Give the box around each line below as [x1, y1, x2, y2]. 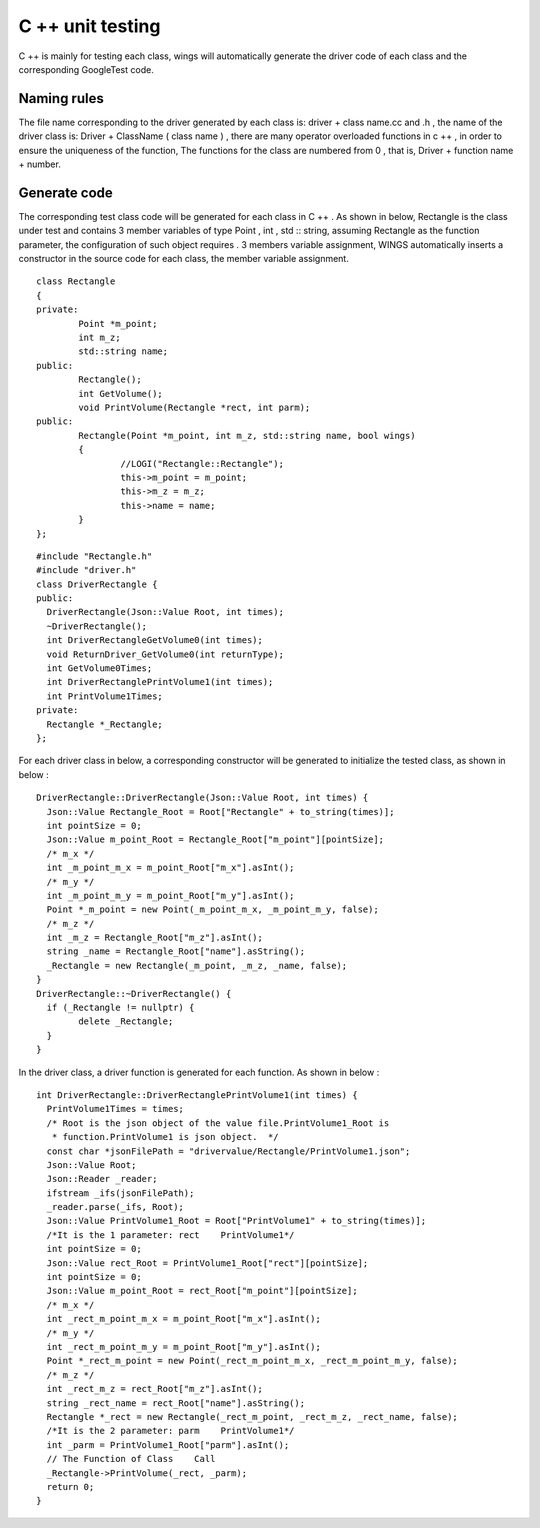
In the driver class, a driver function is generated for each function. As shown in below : [18, 1066, 380, 1078]
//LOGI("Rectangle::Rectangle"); [120, 458, 285, 469]
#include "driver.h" [36, 565, 137, 576]
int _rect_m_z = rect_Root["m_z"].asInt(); [46, 1383, 264, 1395]
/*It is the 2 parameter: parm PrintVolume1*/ [46, 1425, 295, 1437]
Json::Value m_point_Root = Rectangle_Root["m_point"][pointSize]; [46, 834, 385, 845]
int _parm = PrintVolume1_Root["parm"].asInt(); [46, 1439, 290, 1450]
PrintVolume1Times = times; [46, 1103, 185, 1115]
